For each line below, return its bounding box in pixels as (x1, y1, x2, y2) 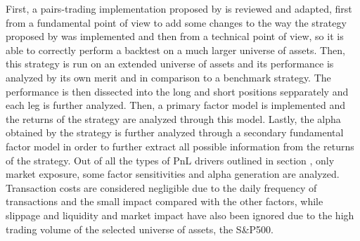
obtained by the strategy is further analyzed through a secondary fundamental (6, 125, 344, 140)
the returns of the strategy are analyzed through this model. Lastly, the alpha (6, 111, 341, 126)
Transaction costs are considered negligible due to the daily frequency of (6, 180, 317, 195)
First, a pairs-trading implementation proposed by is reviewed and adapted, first (6, 1, 352, 15)
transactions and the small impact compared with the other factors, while (6, 194, 323, 209)
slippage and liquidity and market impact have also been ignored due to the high (6, 207, 354, 222)
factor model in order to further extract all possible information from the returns (6, 138, 354, 153)
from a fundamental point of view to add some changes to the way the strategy (6, 15, 347, 30)
